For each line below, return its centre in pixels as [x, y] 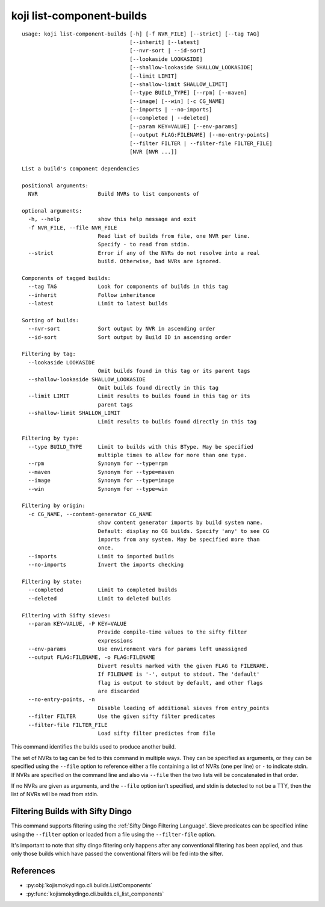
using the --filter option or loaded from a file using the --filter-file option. [113, 834]
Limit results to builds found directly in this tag [177, 421]
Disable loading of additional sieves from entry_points [184, 708]
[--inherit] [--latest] [165, 42]
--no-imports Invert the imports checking [106, 565]
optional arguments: [52, 210]
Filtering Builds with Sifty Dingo [72, 812]
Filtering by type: [51, 438]
